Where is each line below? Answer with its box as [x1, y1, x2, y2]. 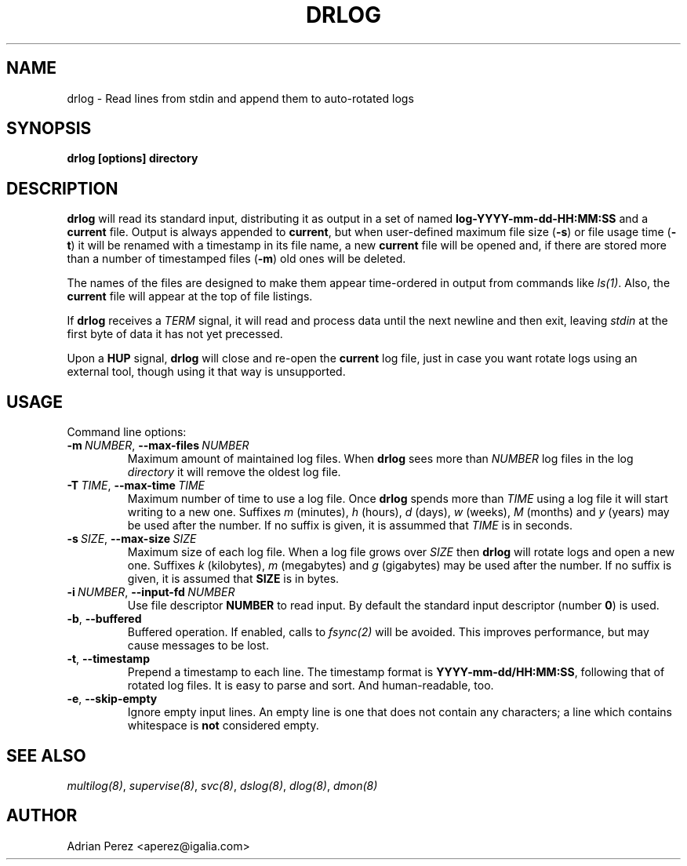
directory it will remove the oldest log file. [127, 465, 341, 479]
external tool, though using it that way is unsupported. [67, 365, 346, 379]
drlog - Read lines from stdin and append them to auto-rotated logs [67, 91, 414, 105]
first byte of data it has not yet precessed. [67, 327, 283, 341]
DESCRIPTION [6, 178, 118, 198]
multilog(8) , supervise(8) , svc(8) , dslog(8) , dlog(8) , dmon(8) [67, 778, 378, 792]
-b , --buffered [67, 612, 142, 626]
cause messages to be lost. [127, 639, 269, 653]
